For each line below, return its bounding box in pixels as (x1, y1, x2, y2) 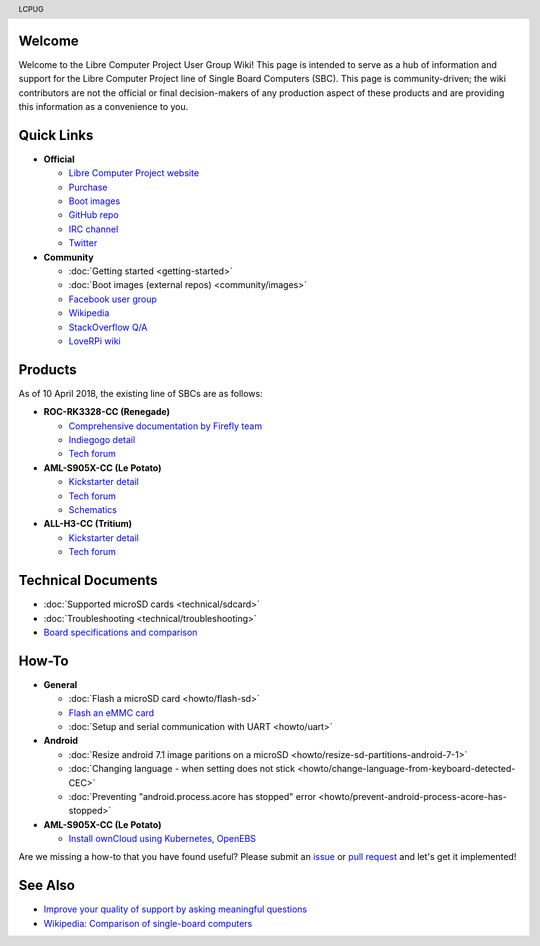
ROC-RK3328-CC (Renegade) (43, 406, 170, 418)
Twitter (68, 237, 98, 249)
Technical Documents (18, 572, 159, 589)
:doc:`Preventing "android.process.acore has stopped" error (68, 790, 317, 802)
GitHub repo (68, 209, 119, 221)
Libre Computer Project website (68, 167, 200, 179)
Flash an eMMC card (68, 706, 155, 719)
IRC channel (68, 223, 119, 235)
